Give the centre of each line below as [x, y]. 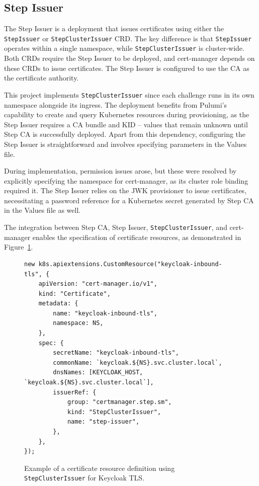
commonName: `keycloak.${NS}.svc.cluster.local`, [138, 362]
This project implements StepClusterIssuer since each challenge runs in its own [129, 94]
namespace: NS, [78, 323]
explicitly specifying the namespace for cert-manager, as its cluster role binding [126, 180]
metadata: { [58, 304]
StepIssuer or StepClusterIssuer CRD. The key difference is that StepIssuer [128, 38]
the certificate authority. [41, 78]
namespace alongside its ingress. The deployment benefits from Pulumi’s [115, 104]
